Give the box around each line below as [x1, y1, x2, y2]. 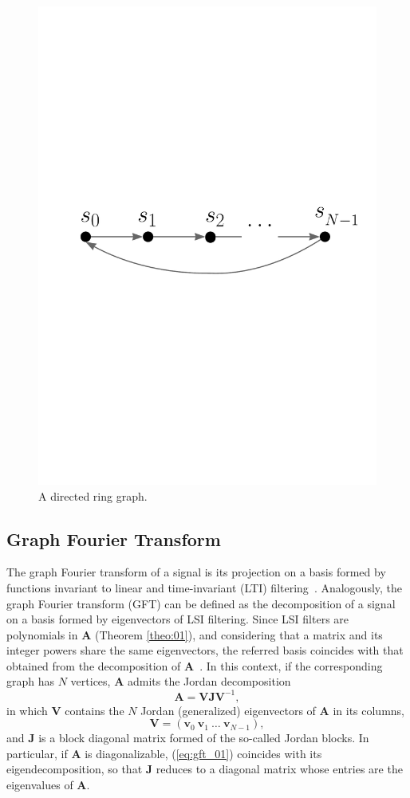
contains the [65, 702, 124, 718]
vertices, [70, 673, 111, 690]
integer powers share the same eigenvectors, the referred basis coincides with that [6, 642, 404, 658]
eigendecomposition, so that [6, 761, 143, 777]
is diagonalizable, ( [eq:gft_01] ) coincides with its [85, 745, 322, 761]
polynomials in [6, 626, 78, 643]
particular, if [6, 745, 68, 761]
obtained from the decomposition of [6, 657, 181, 674]
